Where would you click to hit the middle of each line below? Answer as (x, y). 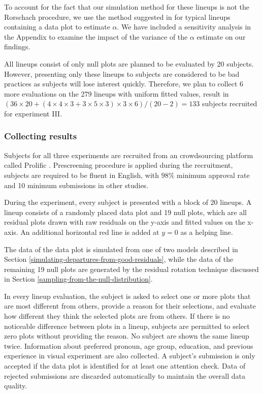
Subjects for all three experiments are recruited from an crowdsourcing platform (129, 155)
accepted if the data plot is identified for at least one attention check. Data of (125, 366)
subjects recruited (230, 103)
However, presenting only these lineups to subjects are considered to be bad (122, 73)
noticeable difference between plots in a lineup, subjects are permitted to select (127, 326)
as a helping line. (207, 232)
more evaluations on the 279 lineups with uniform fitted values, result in (117, 93)
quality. (16, 386)
